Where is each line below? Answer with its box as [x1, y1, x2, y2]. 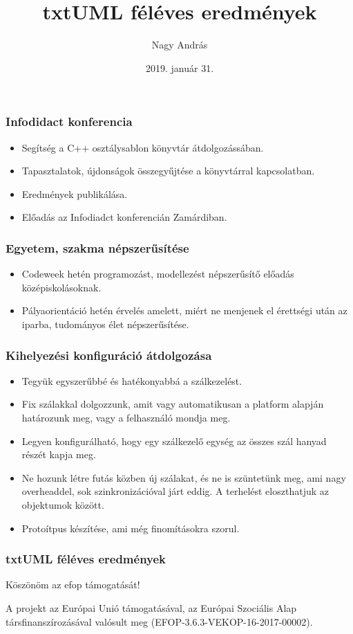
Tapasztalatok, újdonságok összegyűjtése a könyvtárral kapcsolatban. [21, 163, 315, 178]
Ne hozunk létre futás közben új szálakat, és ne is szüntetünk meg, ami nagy [21, 470, 346, 484]
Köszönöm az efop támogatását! [6, 577, 140, 592]
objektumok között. [21, 497, 104, 511]
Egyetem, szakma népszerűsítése [6, 239, 189, 256]
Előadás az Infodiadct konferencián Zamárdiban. [21, 210, 227, 224]
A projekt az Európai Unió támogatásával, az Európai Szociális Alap [6, 600, 297, 615]
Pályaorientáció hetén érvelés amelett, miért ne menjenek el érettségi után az [21, 303, 347, 318]
